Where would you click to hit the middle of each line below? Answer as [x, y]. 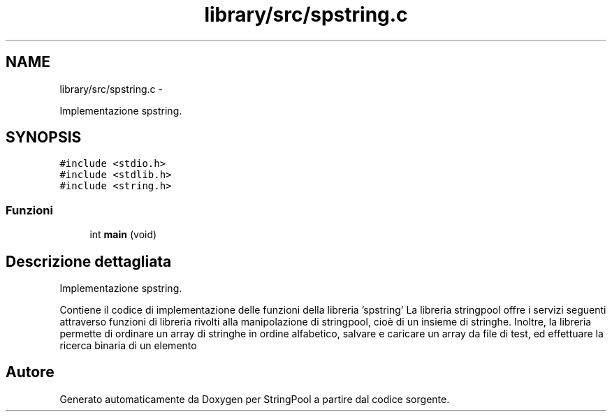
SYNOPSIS [44, 138]
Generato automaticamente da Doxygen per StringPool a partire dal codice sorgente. [255, 399]
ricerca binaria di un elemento [128, 346]
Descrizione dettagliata [89, 261]
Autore [30, 372]
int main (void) [123, 235]
